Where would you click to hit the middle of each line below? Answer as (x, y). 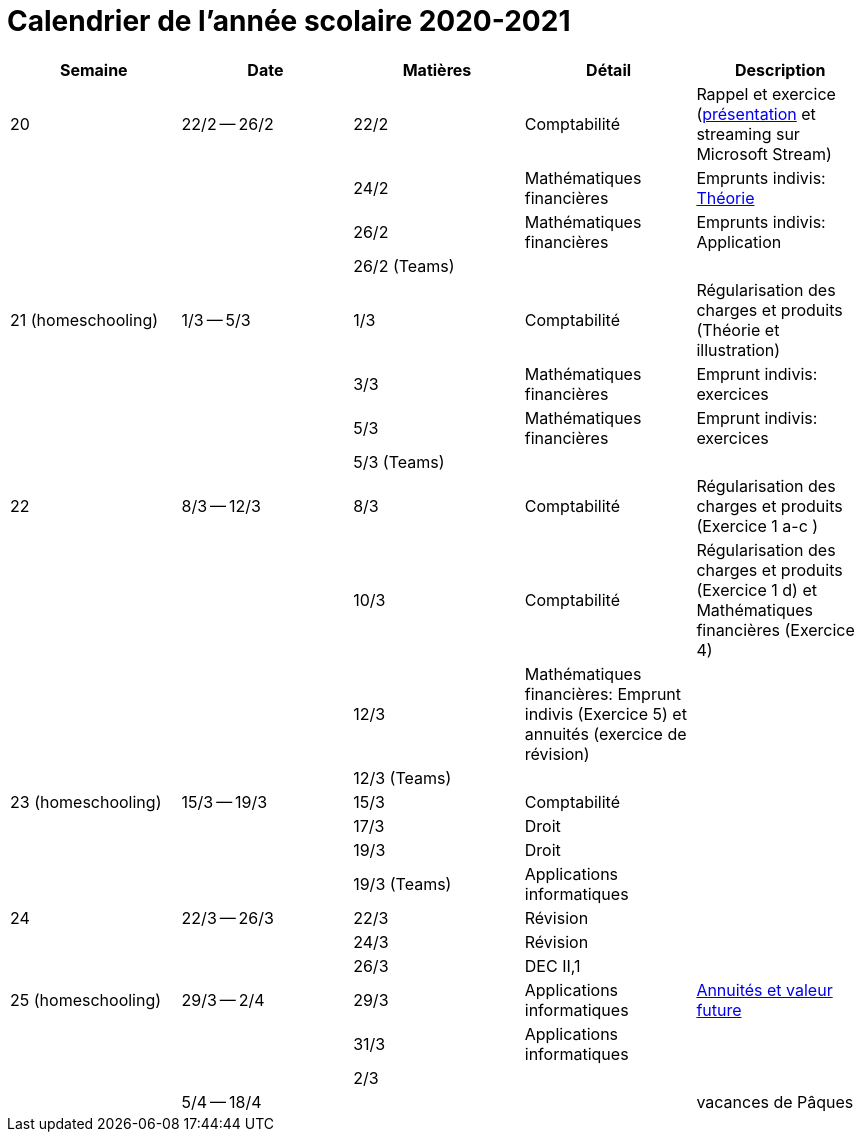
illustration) (738, 349)
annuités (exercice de (605, 733)
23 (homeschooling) (86, 801)
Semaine (93, 69)
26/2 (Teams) (404, 265)
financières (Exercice (775, 629)
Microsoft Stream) (764, 153)
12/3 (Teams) (402, 777)
